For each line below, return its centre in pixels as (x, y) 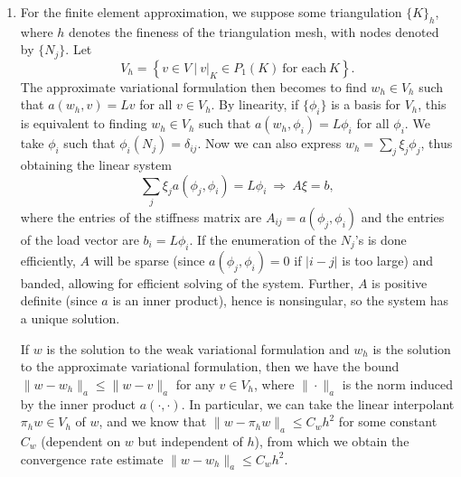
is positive (400, 282)
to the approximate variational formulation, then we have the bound (210, 366)
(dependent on (81, 440)
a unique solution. (70, 318)
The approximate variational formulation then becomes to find (193, 86)
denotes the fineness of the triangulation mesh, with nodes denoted (254, 31)
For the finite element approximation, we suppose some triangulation (211, 12)
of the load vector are (80, 239)
